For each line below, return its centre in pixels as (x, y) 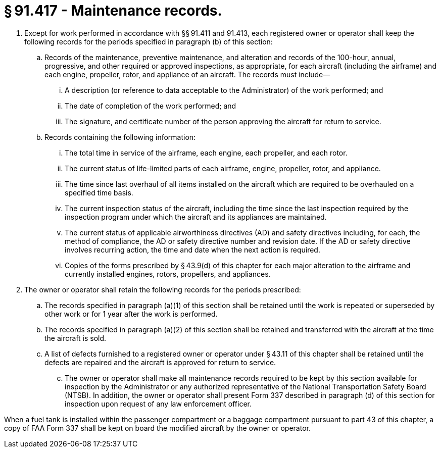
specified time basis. (99, 192)
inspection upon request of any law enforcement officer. (158, 404)
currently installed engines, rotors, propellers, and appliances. (168, 274)
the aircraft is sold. (76, 338)
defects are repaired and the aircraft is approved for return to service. (160, 362)
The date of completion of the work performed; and (151, 106)
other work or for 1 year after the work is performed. (131, 314)
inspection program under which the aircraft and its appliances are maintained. (196, 217)
